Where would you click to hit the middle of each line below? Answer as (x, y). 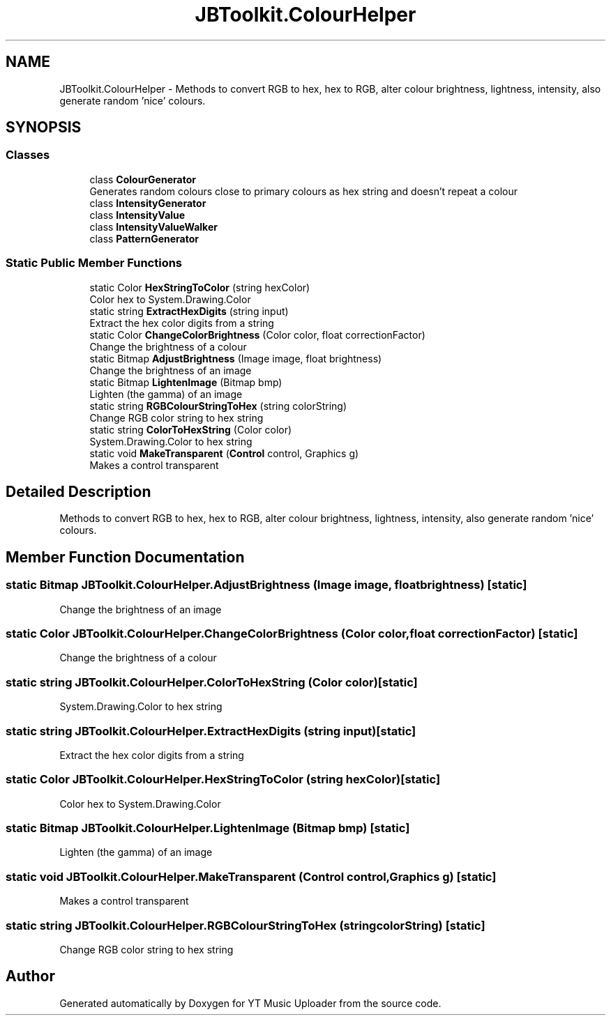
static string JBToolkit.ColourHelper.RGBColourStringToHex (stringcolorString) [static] (246, 925)
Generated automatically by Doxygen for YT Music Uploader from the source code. (250, 1003)
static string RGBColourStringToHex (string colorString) (218, 406)
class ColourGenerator (143, 179)
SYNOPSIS (44, 128)
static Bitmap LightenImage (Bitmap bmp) (186, 382)
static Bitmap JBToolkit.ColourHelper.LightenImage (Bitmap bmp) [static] (208, 828)
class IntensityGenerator (148, 203)
